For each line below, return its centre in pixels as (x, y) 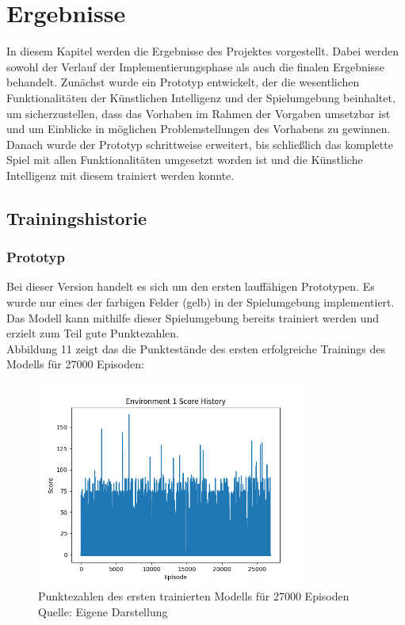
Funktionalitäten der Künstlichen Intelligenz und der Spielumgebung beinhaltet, (201, 97)
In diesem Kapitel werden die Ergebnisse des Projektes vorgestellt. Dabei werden (203, 51)
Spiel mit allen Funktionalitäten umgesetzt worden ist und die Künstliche (185, 160)
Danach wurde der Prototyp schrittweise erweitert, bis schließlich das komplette (200, 144)
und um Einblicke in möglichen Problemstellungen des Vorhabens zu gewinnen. (199, 129)
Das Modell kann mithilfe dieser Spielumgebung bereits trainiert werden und (193, 317)
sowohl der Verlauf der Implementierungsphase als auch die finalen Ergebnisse (195, 66)
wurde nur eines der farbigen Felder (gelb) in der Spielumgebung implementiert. (201, 302)
